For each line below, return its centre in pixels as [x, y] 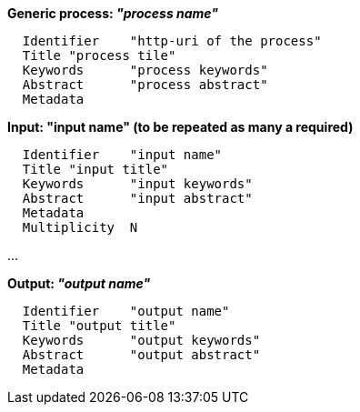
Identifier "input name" [122, 155]
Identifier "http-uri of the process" [172, 41]
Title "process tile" [99, 55]
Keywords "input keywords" [137, 184]
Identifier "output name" [126, 311]
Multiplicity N [80, 227]
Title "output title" [99, 326]
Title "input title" [95, 169]
